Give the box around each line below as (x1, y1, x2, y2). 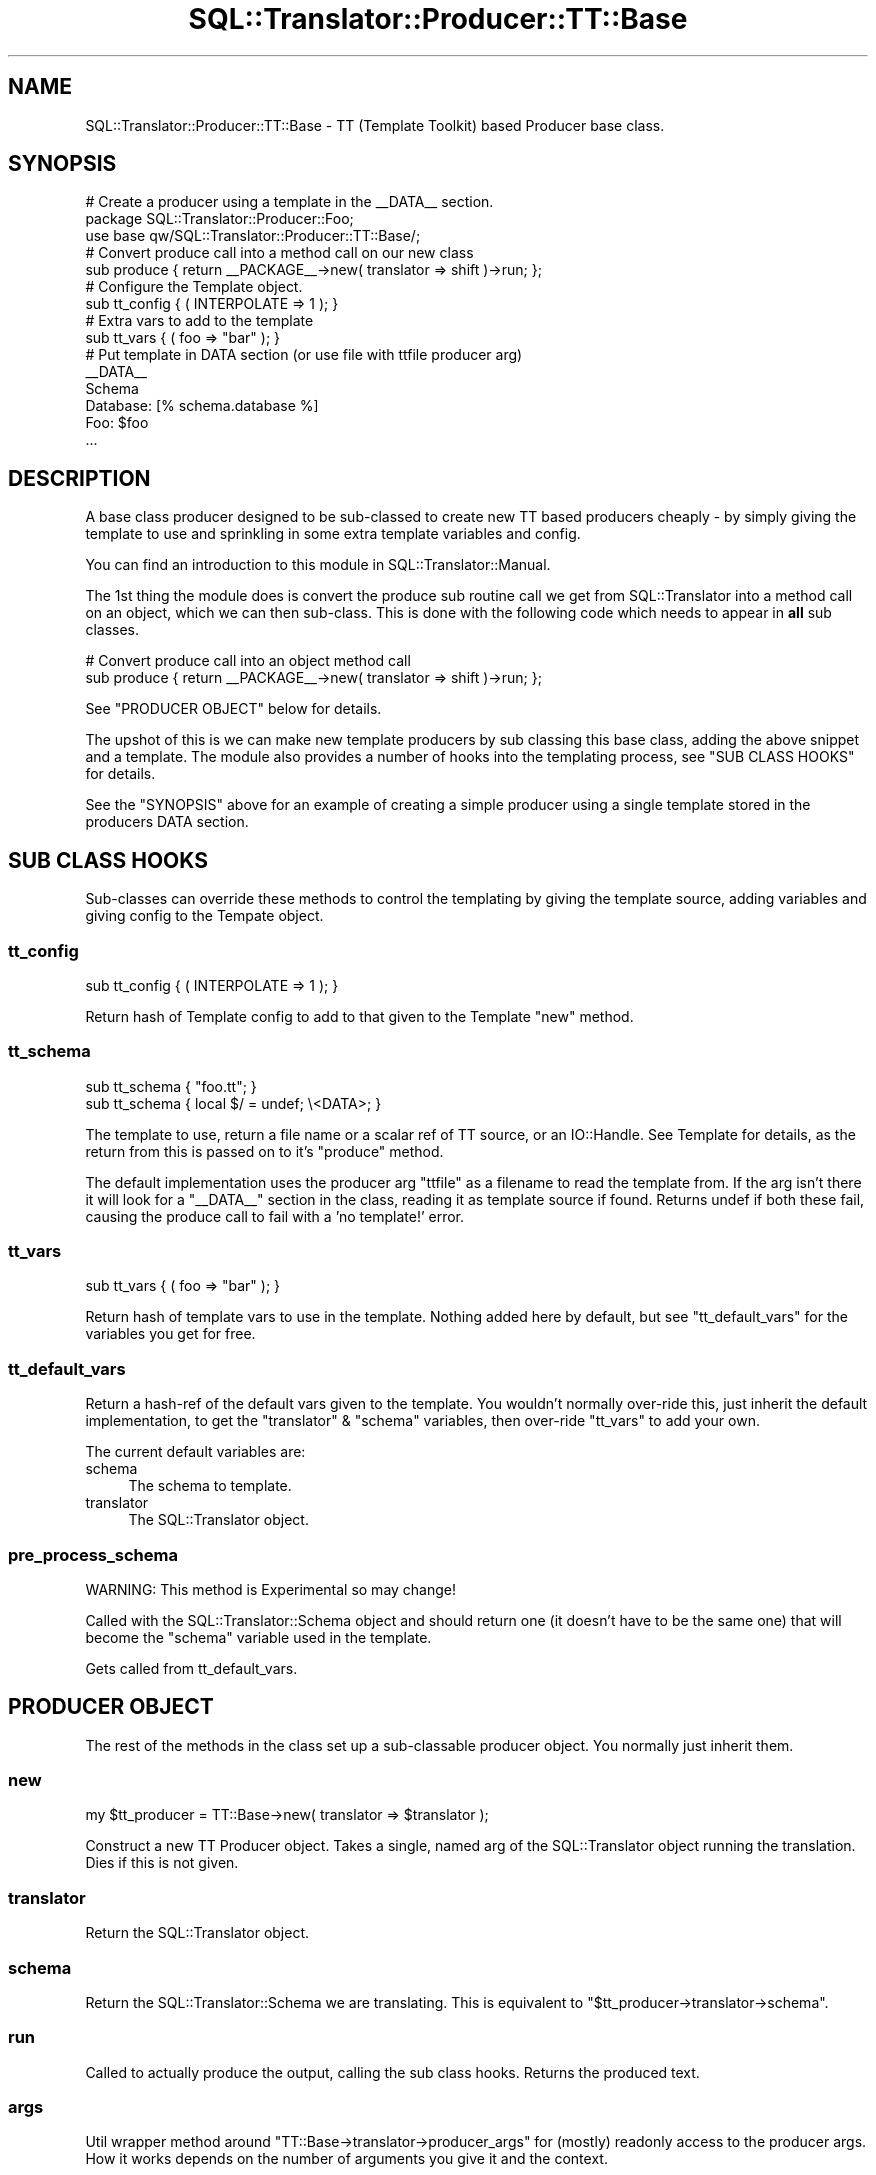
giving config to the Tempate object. (85, 907, 324, 925)
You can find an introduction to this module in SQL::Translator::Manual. (85, 556, 551, 574)
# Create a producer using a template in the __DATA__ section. (85, 193, 494, 211)
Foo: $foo (85, 414, 149, 432)
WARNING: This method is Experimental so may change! (85, 1580, 457, 1598)
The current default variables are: (85, 1443, 306, 1461)
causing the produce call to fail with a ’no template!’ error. (85, 1207, 465, 1225)
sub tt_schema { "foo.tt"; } (85, 1077, 257, 1095)
